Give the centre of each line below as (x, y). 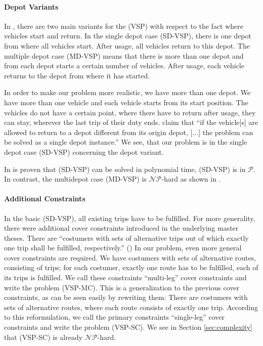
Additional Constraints (45, 199)
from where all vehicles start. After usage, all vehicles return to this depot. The (127, 45)
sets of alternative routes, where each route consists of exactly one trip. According (131, 307)
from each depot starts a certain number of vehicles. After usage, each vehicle (124, 66)
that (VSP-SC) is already (43, 337)
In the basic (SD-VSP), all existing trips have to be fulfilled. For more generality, (130, 218)
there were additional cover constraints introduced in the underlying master (121, 228)
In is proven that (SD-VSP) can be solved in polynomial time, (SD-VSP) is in (125, 169)
